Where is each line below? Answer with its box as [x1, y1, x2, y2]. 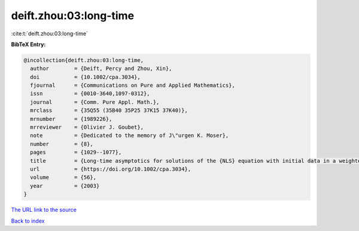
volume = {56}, [30, 174, 97, 181]
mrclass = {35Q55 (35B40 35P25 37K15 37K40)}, [30, 107, 188, 114]
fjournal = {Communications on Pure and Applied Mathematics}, [30, 82, 236, 89]
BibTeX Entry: [11, 41, 46, 48]
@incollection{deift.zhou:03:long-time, [23, 57, 144, 63]
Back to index [11, 217, 45, 224]
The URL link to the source [11, 206, 77, 214]
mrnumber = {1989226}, [30, 115, 112, 122]
